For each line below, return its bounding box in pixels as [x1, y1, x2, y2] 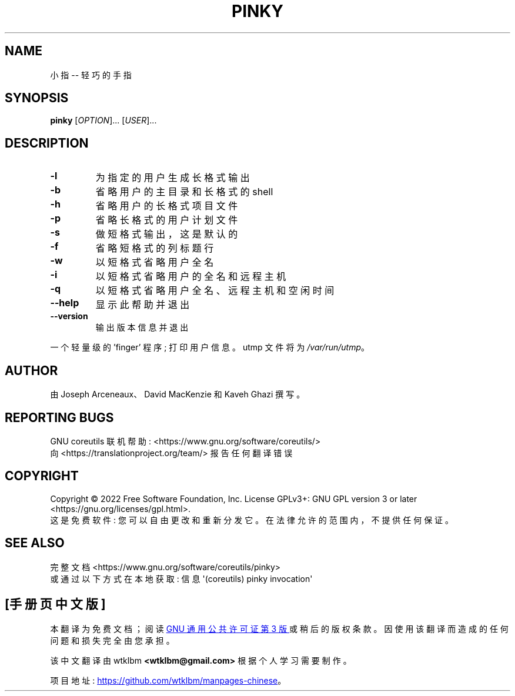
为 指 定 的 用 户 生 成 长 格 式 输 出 [95, 172, 250, 184]
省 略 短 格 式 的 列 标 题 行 [95, 242, 214, 255]
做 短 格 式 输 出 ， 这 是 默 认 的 [95, 228, 238, 240]
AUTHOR [5, 363, 58, 378]
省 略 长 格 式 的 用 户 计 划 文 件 [95, 214, 238, 226]
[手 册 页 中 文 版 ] [5, 597, 106, 612]
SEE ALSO [5, 536, 65, 551]
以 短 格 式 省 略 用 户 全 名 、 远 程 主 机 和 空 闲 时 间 [95, 285, 335, 297]
